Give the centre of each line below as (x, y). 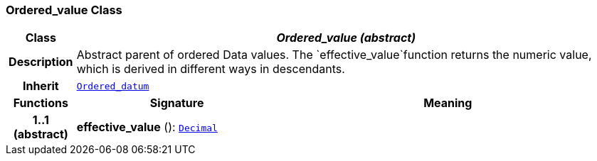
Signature (177, 103)
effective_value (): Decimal (147, 127)
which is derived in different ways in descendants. (211, 69)
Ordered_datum (113, 86)
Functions (41, 103)
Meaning (448, 103)
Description (41, 62)
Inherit (41, 86)
